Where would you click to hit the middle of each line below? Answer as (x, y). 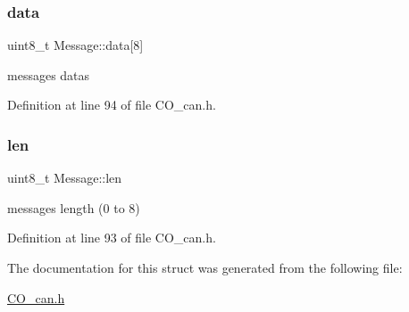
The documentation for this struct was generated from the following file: (205, 267)
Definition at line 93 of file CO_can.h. (112, 238)
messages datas (49, 74)
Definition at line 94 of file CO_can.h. (112, 105)
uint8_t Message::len (65, 178)
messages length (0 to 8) (74, 207)
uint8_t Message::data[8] (75, 45)
